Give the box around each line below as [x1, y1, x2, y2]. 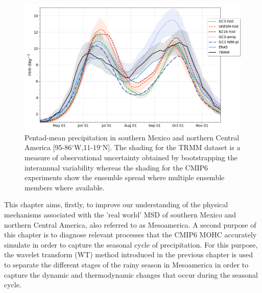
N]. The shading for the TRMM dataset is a [102, 142, 241, 153]
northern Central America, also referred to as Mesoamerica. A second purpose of [4, 219, 256, 230]
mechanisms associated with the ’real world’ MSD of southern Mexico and [4, 209, 236, 219]
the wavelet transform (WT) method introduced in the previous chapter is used [4, 249, 253, 260]
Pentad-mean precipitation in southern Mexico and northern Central [25, 132, 240, 142]
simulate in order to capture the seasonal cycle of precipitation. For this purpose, [4, 239, 258, 250]
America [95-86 [25, 142, 72, 153]
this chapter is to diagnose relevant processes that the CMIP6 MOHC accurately [4, 229, 257, 240]
